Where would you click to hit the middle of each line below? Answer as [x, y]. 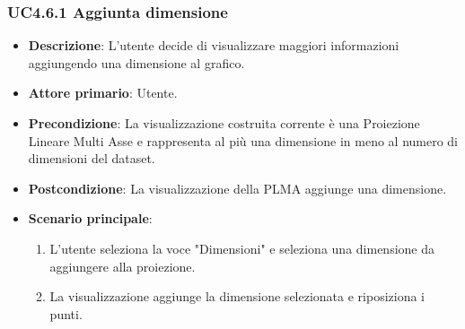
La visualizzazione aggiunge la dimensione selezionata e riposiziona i [237, 296]
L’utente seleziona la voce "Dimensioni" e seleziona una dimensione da [242, 248]
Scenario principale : [90, 218]
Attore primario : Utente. [103, 93]
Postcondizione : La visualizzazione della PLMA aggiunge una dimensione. [237, 188]
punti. [66, 313]
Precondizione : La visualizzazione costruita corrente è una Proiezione [224, 123]
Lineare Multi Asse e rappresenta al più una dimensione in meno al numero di [243, 140]
